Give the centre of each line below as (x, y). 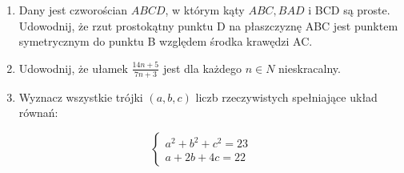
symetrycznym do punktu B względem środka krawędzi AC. (166, 41)
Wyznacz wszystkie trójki (81, 97)
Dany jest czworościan (73, 10)
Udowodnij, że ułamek (73, 68)
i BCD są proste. (349, 10)
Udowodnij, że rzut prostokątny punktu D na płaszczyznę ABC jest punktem (208, 25)
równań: (38, 113)
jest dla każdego (202, 68)
